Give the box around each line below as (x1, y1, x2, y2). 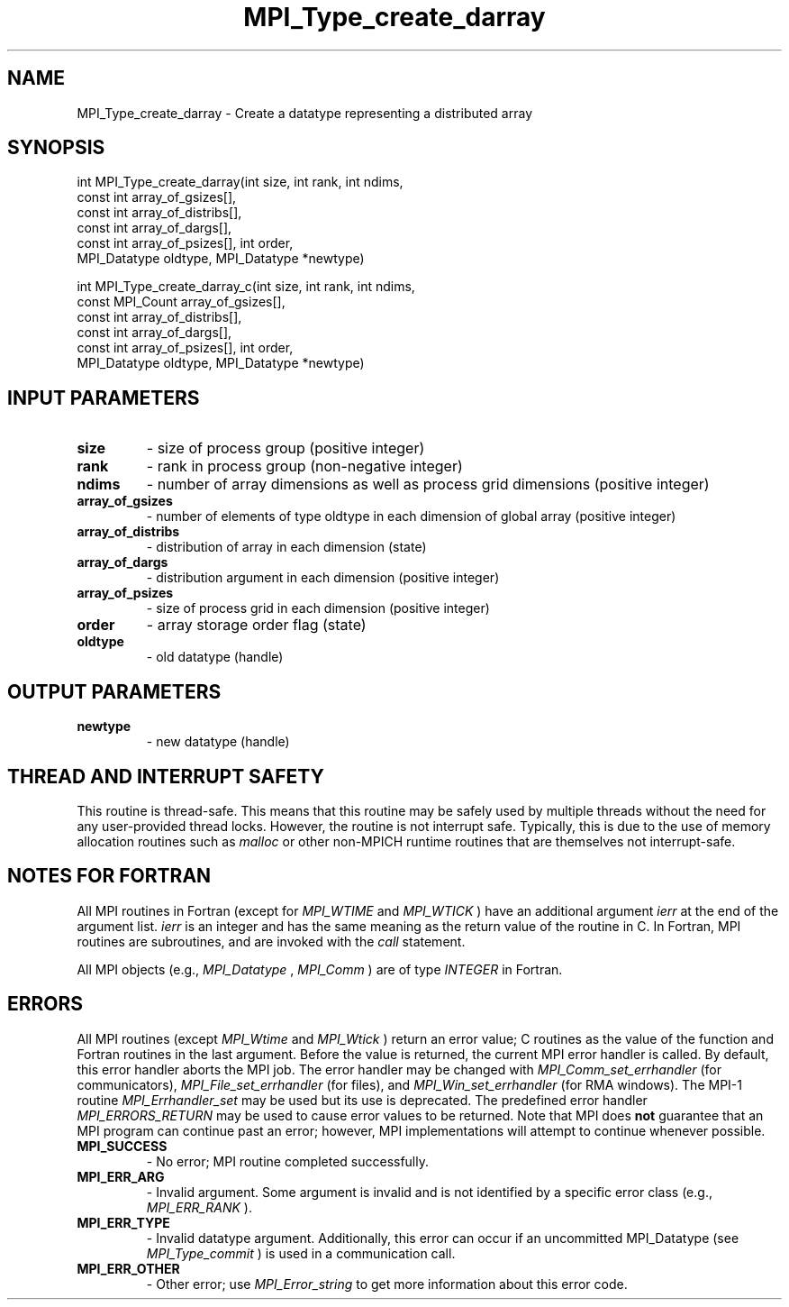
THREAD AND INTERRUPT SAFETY (7, 764, 324, 788)
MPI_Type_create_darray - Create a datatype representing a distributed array (77, 105, 533, 121)
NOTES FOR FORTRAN (7, 864, 212, 888)
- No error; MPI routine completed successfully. (146, 1153, 430, 1169)
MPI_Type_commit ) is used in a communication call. (146, 1245, 456, 1261)
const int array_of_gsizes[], (77, 189, 237, 206)
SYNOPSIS (7, 136, 105, 160)
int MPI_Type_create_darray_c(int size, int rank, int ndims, (77, 279, 415, 295)
